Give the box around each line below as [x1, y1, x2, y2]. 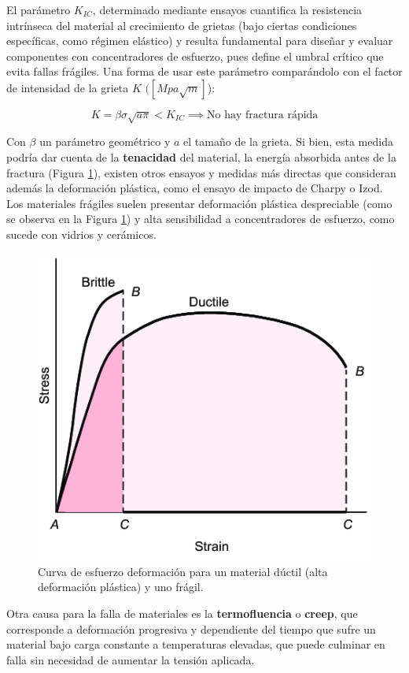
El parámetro [6, 2, 71, 17]
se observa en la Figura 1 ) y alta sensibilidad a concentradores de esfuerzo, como [6, 210, 395, 227]
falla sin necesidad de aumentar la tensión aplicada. [6, 651, 255, 667]
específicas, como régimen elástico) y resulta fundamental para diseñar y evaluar [6, 32, 393, 49]
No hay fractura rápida [207, 109, 319, 121]
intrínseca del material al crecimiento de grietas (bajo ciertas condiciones [6, 17, 357, 33]
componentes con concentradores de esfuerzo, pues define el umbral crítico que [6, 47, 384, 64]
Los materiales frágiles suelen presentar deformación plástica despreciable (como [6, 195, 392, 211]
